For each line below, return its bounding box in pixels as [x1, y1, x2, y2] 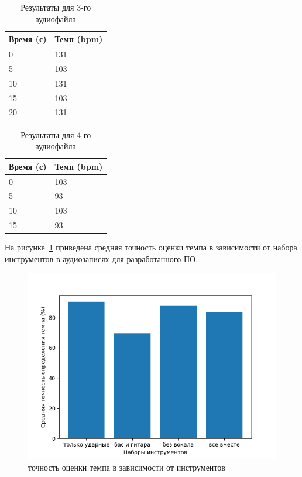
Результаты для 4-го [20, 128, 91, 140]
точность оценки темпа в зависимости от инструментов [28, 461, 225, 473]
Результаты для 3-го [20, 1, 91, 13]
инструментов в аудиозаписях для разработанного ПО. [5, 252, 198, 265]
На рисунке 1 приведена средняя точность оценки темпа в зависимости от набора [5, 241, 297, 253]
